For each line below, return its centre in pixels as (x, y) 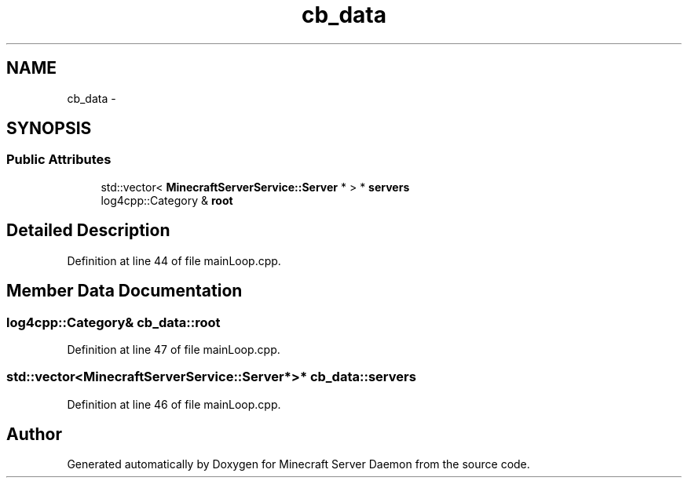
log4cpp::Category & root (167, 200)
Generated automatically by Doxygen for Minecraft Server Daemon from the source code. (298, 464)
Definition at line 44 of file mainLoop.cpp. (174, 260)
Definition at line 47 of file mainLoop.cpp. (174, 349)
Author (34, 435)
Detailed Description (88, 231)
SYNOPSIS (49, 129)
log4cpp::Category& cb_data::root (113, 322)
